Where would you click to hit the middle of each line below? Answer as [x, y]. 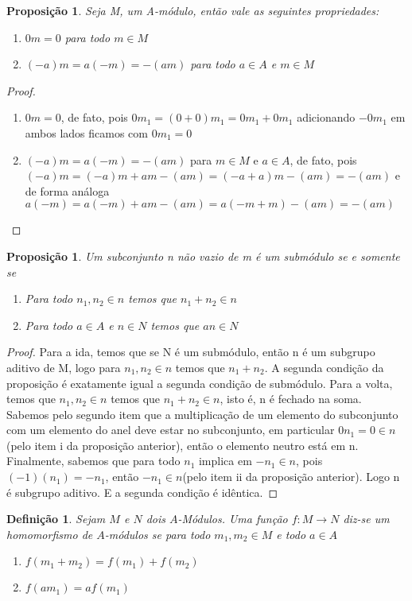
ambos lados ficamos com [86, 132]
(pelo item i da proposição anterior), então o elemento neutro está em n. [183, 445]
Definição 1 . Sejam [56, 519]
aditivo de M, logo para [64, 367]
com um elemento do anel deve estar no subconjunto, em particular [171, 430]
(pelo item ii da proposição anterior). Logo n [291, 477]
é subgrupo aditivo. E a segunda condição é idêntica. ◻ [142, 492]
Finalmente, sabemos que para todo [93, 461]
